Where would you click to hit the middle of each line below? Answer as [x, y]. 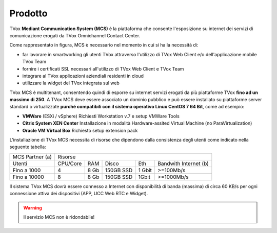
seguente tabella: [28, 147]
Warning [33, 207]
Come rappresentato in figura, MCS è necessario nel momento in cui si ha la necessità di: [104, 45]
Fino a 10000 [28, 177]
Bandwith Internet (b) [183, 164]
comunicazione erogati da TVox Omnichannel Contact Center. [75, 35]
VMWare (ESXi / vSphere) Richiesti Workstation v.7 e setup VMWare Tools [101, 116]
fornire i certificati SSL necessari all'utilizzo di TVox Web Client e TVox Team [103, 68]
